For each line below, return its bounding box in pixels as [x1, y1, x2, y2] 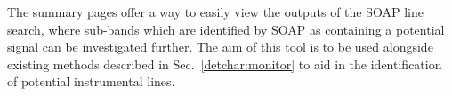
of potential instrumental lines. [7, 72, 175, 91]
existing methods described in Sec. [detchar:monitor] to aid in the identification [7, 54, 442, 73]
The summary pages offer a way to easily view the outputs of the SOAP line [7, 3, 424, 20]
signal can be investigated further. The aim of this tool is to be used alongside [7, 37, 433, 56]
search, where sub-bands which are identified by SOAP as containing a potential [7, 20, 445, 38]
